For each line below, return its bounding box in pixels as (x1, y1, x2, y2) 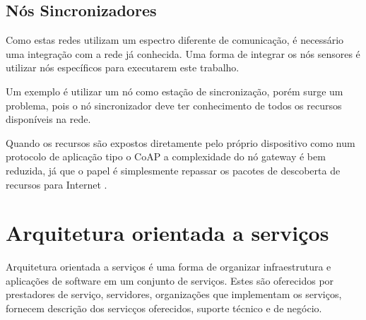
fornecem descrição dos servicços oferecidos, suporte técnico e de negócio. (6, 301, 322, 316)
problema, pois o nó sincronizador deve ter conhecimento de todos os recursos (6, 97, 342, 112)
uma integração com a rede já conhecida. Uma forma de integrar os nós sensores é (6, 46, 360, 61)
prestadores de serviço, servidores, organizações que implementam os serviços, (6, 287, 342, 302)
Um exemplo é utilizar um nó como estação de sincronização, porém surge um (6, 83, 343, 98)
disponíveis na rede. (6, 112, 91, 126)
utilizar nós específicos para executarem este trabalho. (6, 60, 240, 75)
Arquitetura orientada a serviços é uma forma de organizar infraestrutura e (6, 259, 331, 274)
